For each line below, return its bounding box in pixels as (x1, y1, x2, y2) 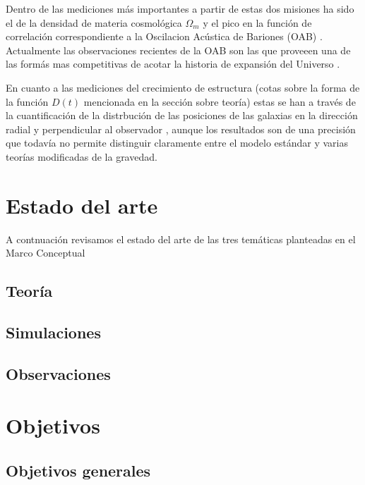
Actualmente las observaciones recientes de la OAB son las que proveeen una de (6, 42, 351, 57)
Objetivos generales (6, 459, 151, 481)
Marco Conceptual (6, 245, 85, 260)
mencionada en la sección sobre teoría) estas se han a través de (83, 94, 356, 109)
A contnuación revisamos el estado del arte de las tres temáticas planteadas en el (6, 231, 356, 246)
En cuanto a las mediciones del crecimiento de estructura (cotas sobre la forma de (6, 80, 360, 94)
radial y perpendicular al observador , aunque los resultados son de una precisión (6, 121, 356, 136)
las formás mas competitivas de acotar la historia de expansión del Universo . (6, 56, 340, 71)
